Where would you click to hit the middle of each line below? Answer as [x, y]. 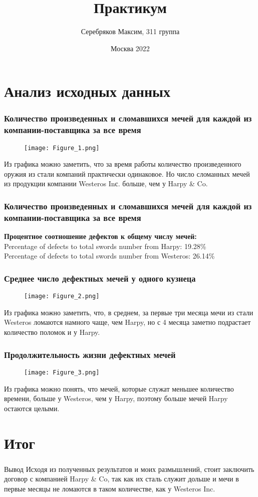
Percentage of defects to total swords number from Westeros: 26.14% [109, 256]
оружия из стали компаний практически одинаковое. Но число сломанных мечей [127, 173]
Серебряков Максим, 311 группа [130, 31]
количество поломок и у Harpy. [52, 332]
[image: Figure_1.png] [62, 148]
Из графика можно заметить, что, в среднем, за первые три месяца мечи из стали [129, 312]
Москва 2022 [130, 48]
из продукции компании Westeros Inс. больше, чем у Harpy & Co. [106, 183]
